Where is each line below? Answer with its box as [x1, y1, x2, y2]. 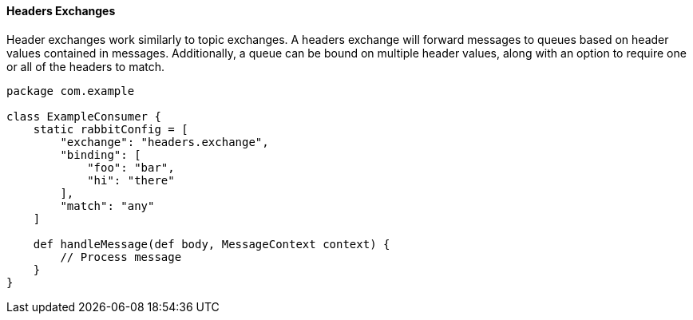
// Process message [60, 250, 182, 263]
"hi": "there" [87, 173, 175, 187]
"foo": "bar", [87, 160, 175, 174]
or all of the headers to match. [6, 59, 165, 73]
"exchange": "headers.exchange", [60, 135, 269, 148]
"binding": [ [60, 148, 141, 161]
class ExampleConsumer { [6, 109, 161, 123]
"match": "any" [60, 199, 155, 212]
